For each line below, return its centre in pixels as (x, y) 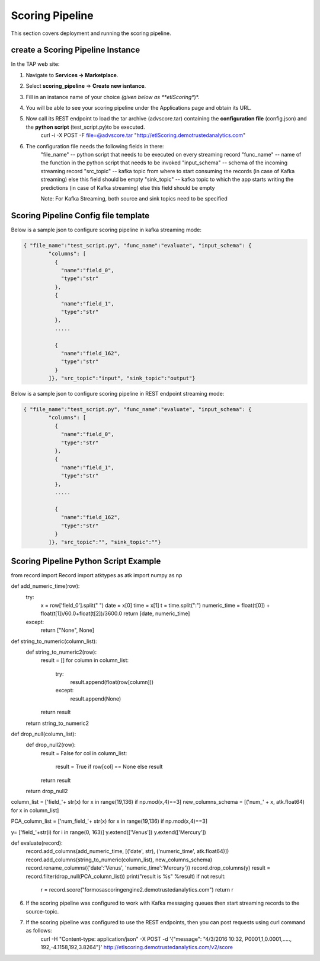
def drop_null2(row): (51, 745)
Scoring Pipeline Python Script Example (86, 561)
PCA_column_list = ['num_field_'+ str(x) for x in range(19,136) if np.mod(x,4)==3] (109, 821)
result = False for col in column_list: (84, 753)
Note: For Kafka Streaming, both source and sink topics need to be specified (134, 198)
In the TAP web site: (35, 64)
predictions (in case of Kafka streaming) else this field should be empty (128, 187)
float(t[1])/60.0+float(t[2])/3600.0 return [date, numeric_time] (115, 613)
